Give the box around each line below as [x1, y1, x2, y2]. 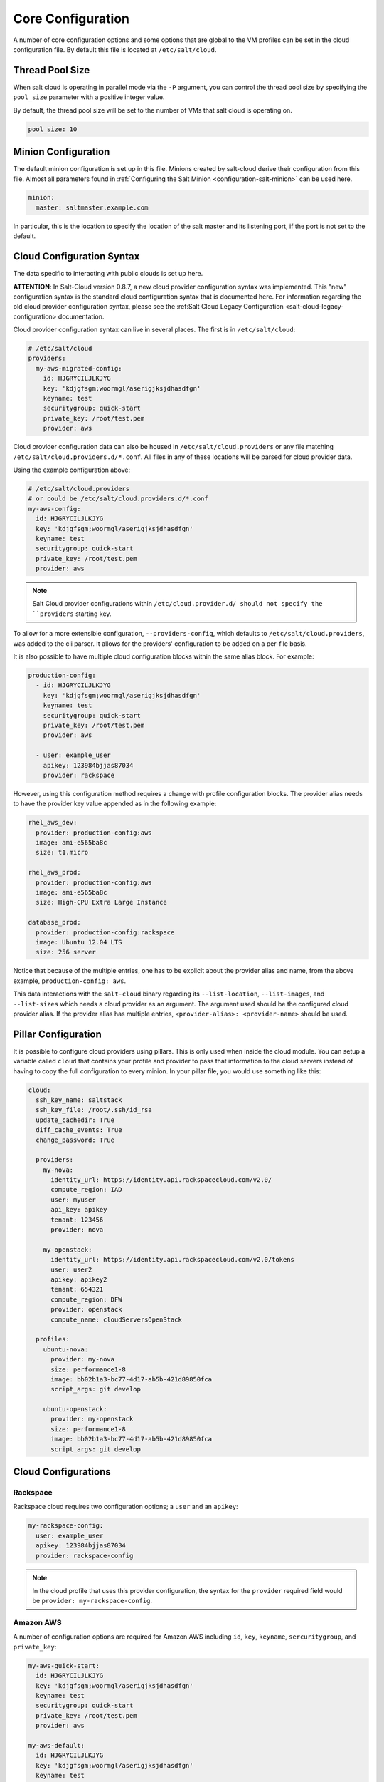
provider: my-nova [50, 1355, 115, 1364]
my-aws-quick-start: [28, 1662, 100, 1669]
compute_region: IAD [50, 1185, 122, 1194]
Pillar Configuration [13, 1028, 102, 1040]
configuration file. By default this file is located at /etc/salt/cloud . [13, 45, 217, 53]
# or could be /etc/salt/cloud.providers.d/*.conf [28, 495, 209, 503]
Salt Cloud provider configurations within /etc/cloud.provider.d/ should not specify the [32, 599, 323, 608]
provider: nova [50, 1226, 104, 1234]
